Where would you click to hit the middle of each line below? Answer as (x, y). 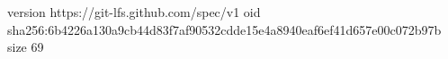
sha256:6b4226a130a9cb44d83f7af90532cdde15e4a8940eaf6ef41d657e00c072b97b (224, 29)
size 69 (26, 47)
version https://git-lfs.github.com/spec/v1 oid (134, 12)
